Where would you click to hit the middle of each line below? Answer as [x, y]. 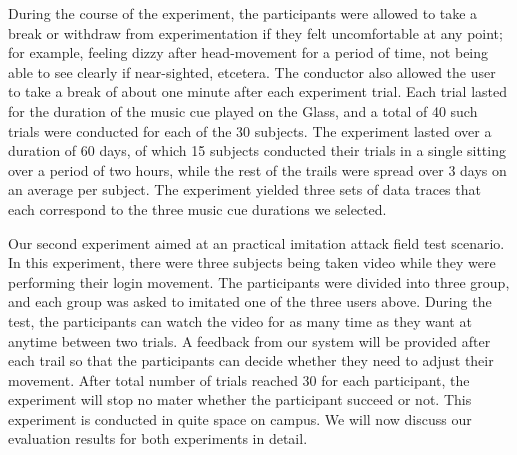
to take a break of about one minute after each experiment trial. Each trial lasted [258, 91]
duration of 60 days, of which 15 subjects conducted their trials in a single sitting [257, 150]
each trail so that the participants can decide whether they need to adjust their [251, 360]
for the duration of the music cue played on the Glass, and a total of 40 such [243, 110]
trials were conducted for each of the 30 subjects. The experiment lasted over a [250, 130]
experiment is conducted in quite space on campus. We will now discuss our [240, 418]
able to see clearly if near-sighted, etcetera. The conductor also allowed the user [252, 71]
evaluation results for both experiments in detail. [158, 438]
